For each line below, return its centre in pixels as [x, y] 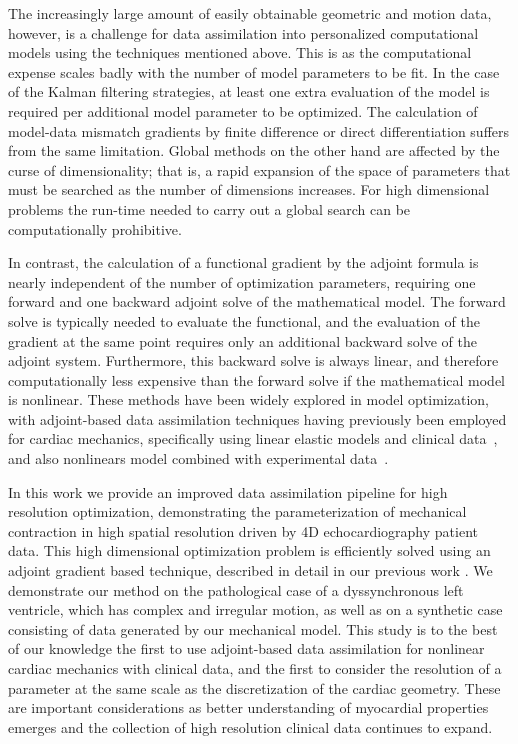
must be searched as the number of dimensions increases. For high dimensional [249, 189]
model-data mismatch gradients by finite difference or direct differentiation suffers [259, 130]
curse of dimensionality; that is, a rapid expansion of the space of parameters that [259, 169]
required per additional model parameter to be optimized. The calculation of [243, 110]
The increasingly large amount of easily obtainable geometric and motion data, [250, 13]
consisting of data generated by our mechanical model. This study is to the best [253, 628]
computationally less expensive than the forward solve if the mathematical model [256, 379]
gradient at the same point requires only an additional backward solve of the [243, 340]
